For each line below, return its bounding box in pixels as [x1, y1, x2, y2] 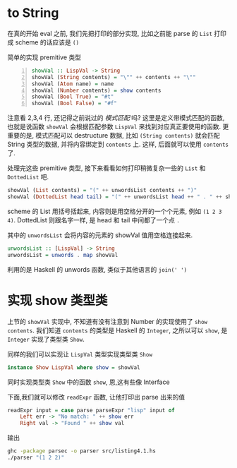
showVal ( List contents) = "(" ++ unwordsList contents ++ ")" [7, 187, 197, 194]
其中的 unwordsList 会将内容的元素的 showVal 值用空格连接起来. [7, 231, 193, 239]
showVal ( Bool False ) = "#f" [31, 100, 118, 107]
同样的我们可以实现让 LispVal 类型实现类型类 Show [7, 349, 153, 358]
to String [7, 5, 59, 21]
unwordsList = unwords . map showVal [7, 251, 119, 258]
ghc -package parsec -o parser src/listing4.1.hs [7, 448, 157, 455]
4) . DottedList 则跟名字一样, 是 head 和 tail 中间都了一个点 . [7, 215, 180, 224]
